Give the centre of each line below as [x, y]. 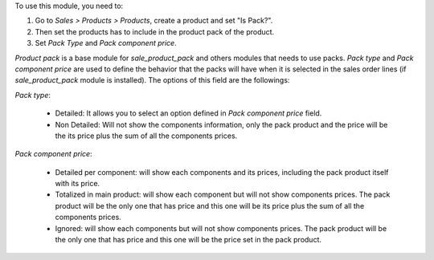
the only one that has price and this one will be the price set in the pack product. [188, 240]
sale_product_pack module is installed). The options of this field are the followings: [152, 80]
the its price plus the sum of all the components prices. [146, 136]
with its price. [78, 184]
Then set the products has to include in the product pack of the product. [155, 31]
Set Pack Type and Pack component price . [106, 43]
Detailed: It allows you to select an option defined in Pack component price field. [188, 113]
